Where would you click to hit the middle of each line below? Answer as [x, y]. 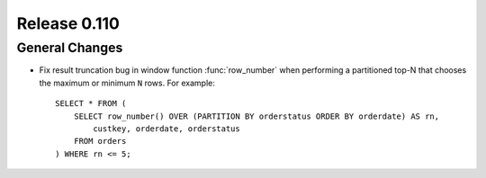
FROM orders [100, 141]
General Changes [70, 48]
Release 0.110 [68, 23]
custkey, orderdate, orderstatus [166, 129]
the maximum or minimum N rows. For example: [127, 83]
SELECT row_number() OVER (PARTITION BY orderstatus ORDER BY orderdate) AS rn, [256, 116]
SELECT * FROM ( [91, 104]
